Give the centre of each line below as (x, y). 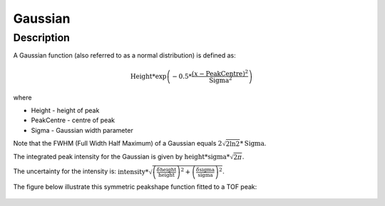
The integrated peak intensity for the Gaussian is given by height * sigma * (122, 157)
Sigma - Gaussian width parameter (82, 130)
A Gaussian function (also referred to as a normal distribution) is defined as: (125, 55)
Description (42, 38)
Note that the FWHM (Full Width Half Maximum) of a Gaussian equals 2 (118, 143)
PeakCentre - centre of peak (73, 120)
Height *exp (148, 76)
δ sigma (206, 170)
